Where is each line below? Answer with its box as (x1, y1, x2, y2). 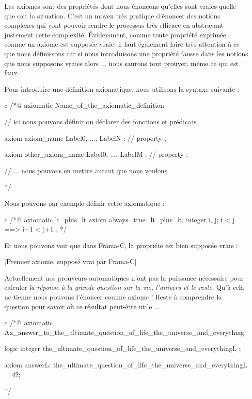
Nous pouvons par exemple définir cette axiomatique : (4, 198, 165, 208)
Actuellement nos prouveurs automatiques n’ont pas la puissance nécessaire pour (4, 272, 244, 283)
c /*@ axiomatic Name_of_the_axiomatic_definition (4, 100, 164, 110)
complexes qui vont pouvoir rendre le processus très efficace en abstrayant (4, 20, 224, 30)
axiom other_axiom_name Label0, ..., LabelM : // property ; (4, 149, 188, 159)
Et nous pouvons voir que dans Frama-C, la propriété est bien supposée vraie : (4, 240, 238, 250)
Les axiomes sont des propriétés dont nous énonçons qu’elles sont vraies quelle (4, 1, 236, 11)
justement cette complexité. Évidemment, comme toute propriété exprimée (4, 29, 226, 39)
